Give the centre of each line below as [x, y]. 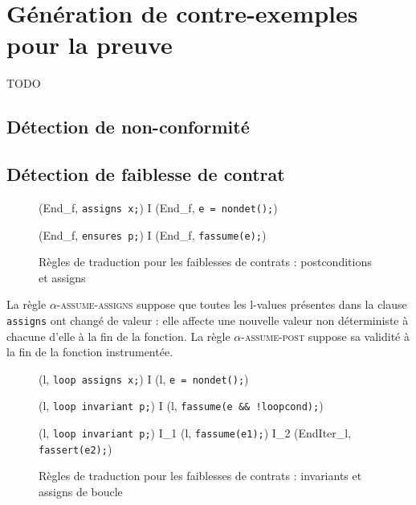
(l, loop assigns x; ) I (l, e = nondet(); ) [144, 378]
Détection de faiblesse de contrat [146, 174]
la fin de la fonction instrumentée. [90, 352]
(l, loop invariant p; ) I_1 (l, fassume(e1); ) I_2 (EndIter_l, [195, 433]
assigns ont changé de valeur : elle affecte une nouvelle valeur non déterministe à [208, 320]
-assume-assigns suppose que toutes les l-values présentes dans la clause [232, 304]
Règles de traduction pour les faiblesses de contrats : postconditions [205, 262]
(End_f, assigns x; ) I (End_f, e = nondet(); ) [158, 207]
